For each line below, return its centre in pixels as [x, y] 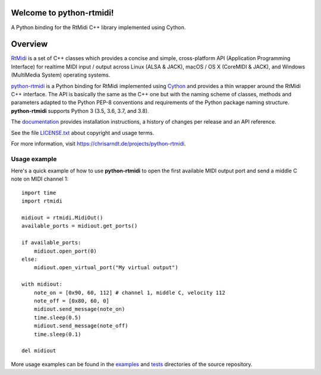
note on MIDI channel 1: [40, 179]
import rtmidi [42, 201]
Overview [29, 44]
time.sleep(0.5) [57, 317]
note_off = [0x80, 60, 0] [72, 301]
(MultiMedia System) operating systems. [61, 75]
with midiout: [42, 284]
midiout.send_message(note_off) [81, 326]
